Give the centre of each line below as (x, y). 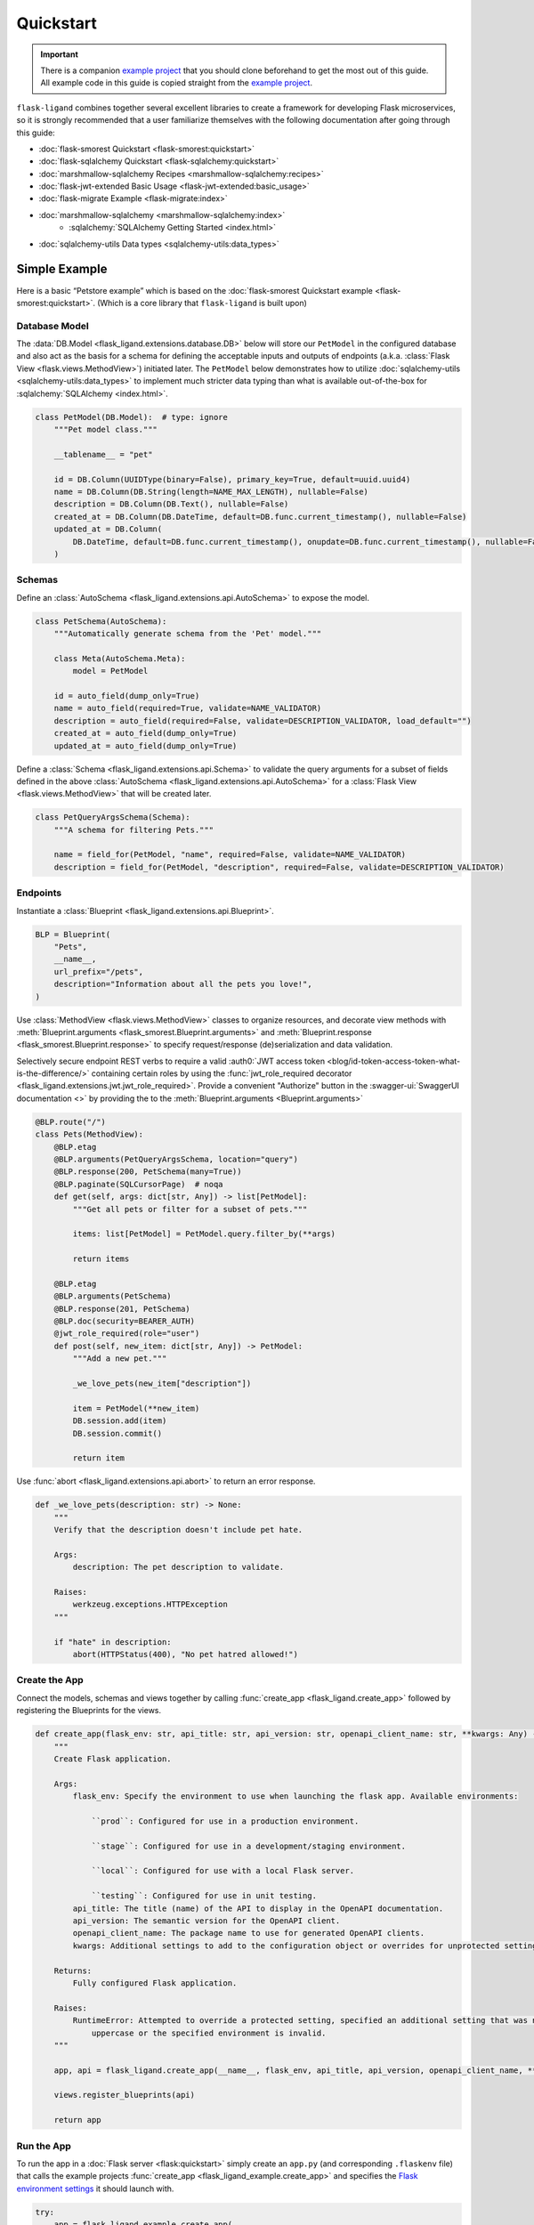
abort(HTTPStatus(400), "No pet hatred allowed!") (185, 1655)
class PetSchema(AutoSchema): (101, 621)
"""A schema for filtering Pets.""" (133, 829)
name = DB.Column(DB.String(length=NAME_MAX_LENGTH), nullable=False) (211, 491)
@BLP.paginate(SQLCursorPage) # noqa (138, 1184)
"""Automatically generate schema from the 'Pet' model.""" (188, 634)
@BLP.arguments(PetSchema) (113, 1296)
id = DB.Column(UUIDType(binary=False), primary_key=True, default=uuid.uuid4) (232, 479)
